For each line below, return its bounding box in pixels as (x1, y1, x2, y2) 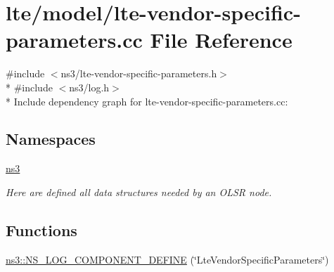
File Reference (150, 25, 293, 54)
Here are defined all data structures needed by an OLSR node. (6, 184, 272, 199)
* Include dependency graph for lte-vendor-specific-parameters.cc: (6, 93, 288, 108)
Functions (6, 219, 77, 240)
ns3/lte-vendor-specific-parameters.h (60, 66, 217, 81)
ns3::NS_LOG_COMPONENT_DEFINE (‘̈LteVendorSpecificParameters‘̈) (6, 252, 329, 266)
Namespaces (6, 128, 96, 150)
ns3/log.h (69, 79, 110, 94)
